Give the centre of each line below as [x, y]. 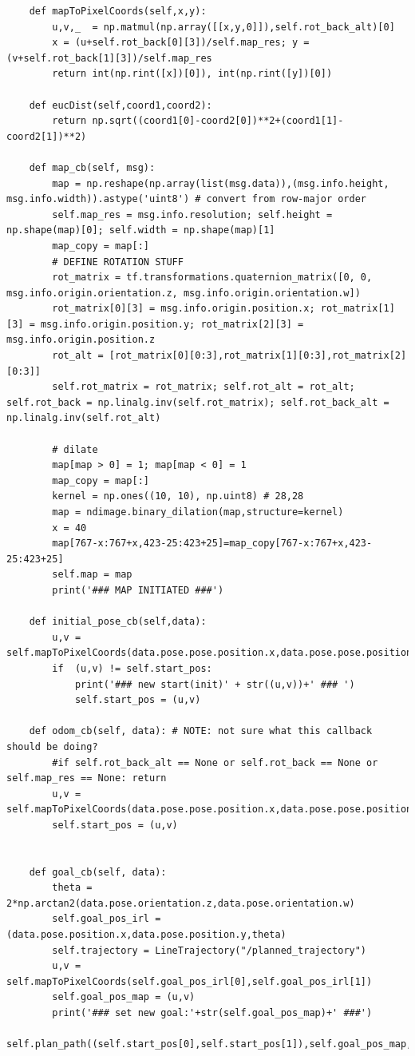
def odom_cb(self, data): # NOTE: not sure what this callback [201, 731]
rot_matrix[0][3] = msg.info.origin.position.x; [184, 309]
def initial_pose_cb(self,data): [118, 622]
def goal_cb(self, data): [98, 872]
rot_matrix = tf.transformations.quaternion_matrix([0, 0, [212, 278]
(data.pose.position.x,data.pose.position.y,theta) [146, 935]
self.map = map [92, 575]
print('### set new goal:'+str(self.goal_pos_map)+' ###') [212, 1013]
